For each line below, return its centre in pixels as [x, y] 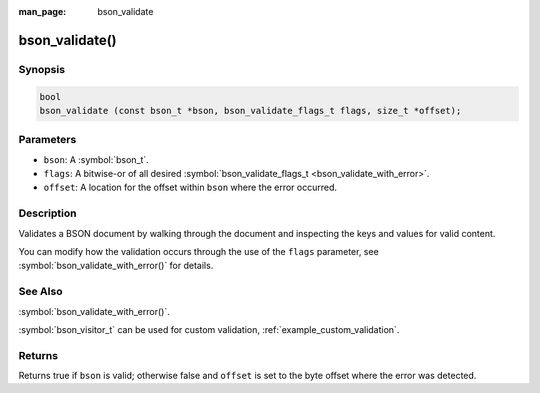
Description [47, 213]
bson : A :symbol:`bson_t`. [96, 159]
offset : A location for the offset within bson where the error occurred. [190, 187]
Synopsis [41, 69]
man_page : [42, 11]
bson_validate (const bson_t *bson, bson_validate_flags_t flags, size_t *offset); [250, 110]
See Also [40, 292]
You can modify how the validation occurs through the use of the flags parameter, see [198, 251]
